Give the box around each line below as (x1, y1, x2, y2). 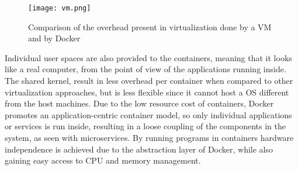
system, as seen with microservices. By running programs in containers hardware (5, 132, 294, 143)
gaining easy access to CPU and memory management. (5, 154, 201, 167)
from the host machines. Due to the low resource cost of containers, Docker (5, 97, 274, 109)
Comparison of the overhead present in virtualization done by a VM (28, 20, 272, 33)
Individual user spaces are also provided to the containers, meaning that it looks (5, 51, 292, 63)
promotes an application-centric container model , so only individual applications (5, 108, 292, 121)
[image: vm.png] (28, 4, 91, 12)
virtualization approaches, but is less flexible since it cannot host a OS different (5, 86, 289, 98)
